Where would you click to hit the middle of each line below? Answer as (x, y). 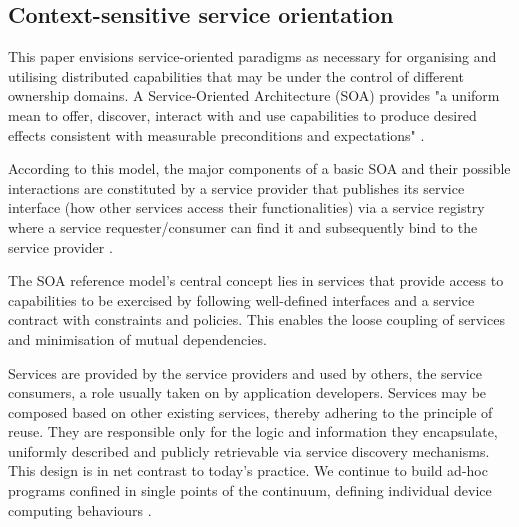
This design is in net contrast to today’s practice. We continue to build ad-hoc (248, 470)
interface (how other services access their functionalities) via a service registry (246, 207)
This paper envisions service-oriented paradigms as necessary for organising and (252, 56)
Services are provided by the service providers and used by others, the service (245, 372)
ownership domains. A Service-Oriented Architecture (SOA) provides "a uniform (254, 95)
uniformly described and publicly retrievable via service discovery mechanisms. (249, 450)
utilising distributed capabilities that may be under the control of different (236, 75)
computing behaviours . (80, 509)
